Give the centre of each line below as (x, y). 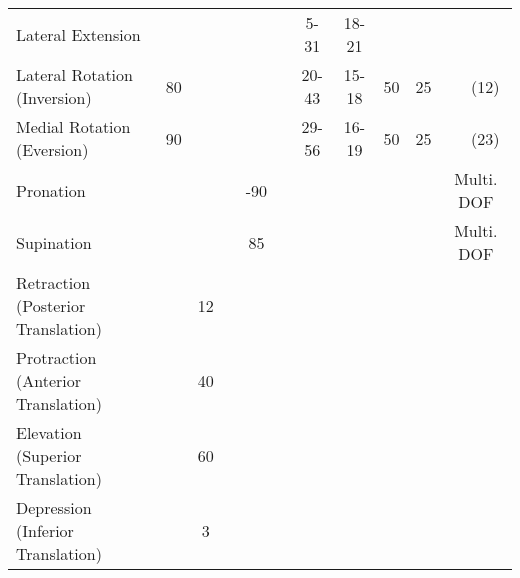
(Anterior (48, 380)
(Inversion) (54, 97)
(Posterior (51, 305)
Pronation (51, 190)
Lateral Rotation (74, 74)
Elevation (49, 432)
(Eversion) (52, 149)
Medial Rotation (73, 126)
